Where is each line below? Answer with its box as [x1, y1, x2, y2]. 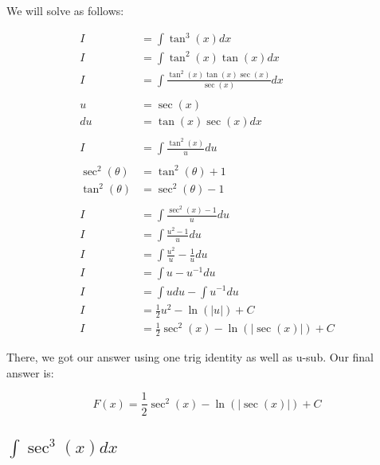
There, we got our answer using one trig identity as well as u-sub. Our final [6, 349, 374, 365]
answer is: [6, 364, 54, 381]
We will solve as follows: [6, 2, 124, 18]
